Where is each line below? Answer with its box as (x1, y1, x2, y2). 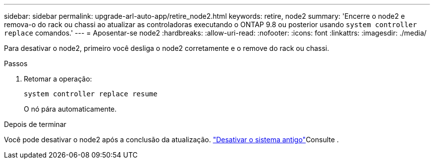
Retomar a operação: (24, 75, 92, 83)
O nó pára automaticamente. (24, 105, 117, 113)
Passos (4, 59, 28, 68)
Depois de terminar (4, 120, 66, 128)
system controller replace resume (24, 90, 158, 98)
